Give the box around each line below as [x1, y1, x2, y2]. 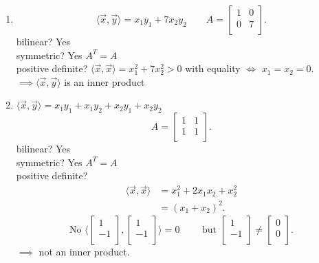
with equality [185, 61, 241, 76]
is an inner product [64, 74, 145, 89]
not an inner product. [38, 244, 130, 258]
